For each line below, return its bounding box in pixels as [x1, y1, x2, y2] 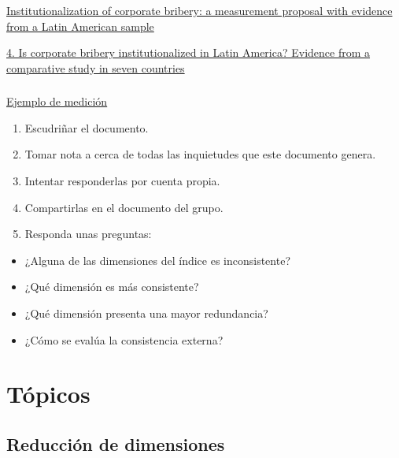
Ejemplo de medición [6, 93, 108, 110]
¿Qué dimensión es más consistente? [24, 278, 199, 295]
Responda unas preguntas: [24, 225, 152, 242]
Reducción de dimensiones [6, 432, 225, 456]
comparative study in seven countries [6, 59, 185, 76]
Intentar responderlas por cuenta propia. [24, 173, 220, 189]
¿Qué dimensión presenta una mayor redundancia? [24, 305, 268, 322]
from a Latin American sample [6, 17, 154, 34]
